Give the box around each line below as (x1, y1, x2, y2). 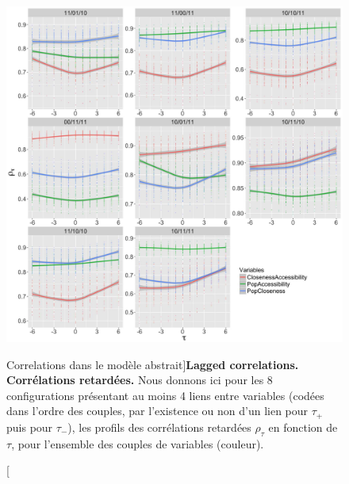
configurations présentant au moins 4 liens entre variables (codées (6, 387, 324, 403)
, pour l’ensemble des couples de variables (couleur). (11, 435, 264, 452)
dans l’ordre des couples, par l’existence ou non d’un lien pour (6, 402, 309, 419)
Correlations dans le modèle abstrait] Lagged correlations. (6, 356, 299, 372)
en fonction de (268, 418, 338, 435)
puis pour (6, 418, 53, 435)
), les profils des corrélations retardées (67, 418, 251, 435)
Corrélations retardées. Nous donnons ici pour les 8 (6, 372, 273, 388)
